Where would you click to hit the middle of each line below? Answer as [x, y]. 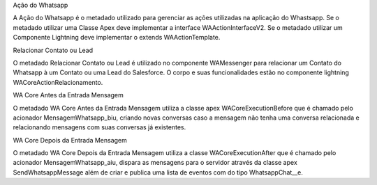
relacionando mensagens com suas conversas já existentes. [99, 127]
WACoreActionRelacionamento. [58, 82]
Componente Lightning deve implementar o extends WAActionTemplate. [117, 38]
